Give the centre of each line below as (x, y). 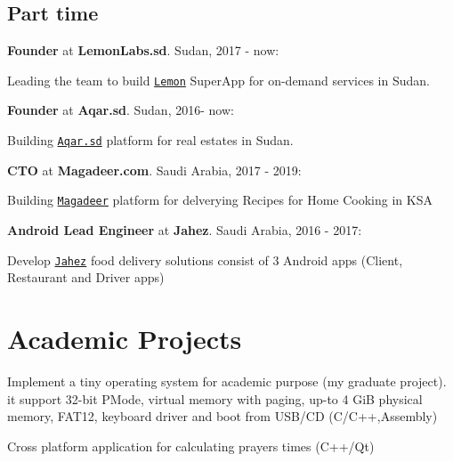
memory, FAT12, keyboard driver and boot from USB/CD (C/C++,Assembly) (222, 416)
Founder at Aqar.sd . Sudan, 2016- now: (121, 110)
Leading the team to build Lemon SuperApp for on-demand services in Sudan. (218, 80)
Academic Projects (125, 338)
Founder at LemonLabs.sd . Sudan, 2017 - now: (143, 50)
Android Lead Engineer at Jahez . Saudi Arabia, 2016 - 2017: (185, 229)
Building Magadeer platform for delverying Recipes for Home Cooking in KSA (220, 200)
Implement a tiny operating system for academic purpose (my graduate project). (227, 381)
